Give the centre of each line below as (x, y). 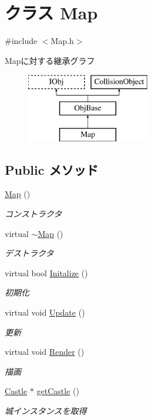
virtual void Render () (45, 352)
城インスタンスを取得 (46, 411)
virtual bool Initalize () (46, 272)
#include (21, 41)
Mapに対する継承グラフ (50, 60)
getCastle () (58, 391)
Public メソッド (52, 169)
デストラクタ (29, 253)
